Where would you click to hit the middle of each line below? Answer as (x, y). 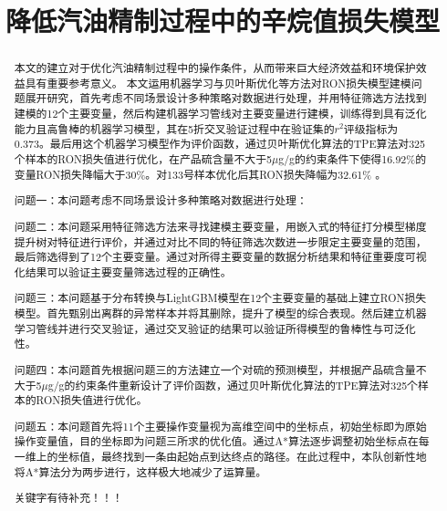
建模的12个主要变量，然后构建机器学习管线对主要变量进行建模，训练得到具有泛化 (220, 114)
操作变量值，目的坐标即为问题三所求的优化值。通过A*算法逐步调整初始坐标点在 (216, 441)
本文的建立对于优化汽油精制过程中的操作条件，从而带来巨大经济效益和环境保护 (215, 68)
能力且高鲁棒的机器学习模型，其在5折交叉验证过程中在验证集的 (174, 128)
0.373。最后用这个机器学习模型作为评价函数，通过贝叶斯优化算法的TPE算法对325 (220, 144)
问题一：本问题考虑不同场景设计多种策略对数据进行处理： (161, 200)
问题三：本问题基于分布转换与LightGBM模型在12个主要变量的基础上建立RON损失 (220, 298)
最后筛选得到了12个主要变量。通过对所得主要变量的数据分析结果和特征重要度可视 (220, 257)
